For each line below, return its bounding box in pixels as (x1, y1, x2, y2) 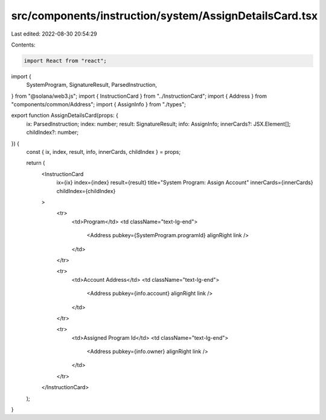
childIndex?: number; (26, 129, 78, 136)
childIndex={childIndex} (56, 187, 116, 194)
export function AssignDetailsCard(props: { (11, 112, 119, 119)
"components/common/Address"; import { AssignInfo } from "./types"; (11, 101, 187, 108)
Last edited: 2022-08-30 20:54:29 (11, 30, 98, 37)
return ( (26, 159, 45, 167)
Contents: (11, 41, 36, 48)
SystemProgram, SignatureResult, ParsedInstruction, (26, 81, 157, 89)
